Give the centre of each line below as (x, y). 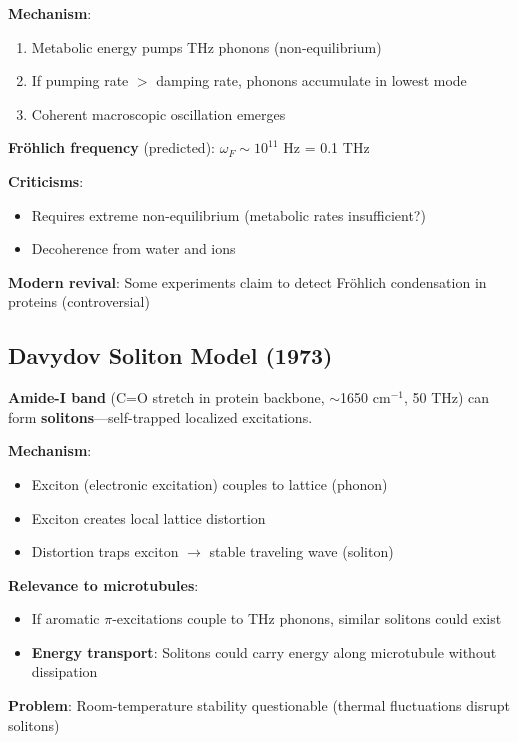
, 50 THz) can (446, 397)
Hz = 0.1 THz (326, 147)
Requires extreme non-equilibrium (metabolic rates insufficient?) (228, 214)
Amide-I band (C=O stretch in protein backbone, (166, 397)
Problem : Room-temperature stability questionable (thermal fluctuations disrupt (259, 705)
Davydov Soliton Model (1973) (170, 355)
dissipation (64, 671)
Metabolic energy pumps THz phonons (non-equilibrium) (206, 46)
